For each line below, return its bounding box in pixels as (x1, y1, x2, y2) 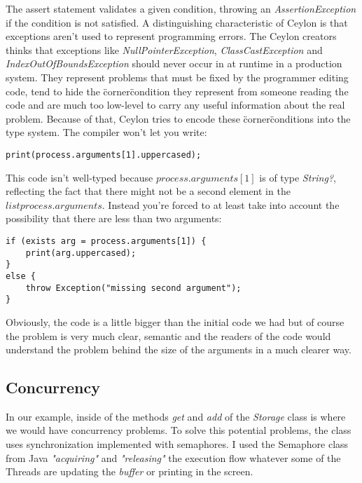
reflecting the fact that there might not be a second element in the (6, 184, 291, 198)
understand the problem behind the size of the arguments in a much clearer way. (6, 342, 351, 357)
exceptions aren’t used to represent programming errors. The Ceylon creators (6, 29, 337, 43)
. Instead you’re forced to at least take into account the (102, 197, 340, 212)
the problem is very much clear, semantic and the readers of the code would (6, 328, 331, 343)
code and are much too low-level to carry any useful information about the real (6, 97, 345, 112)
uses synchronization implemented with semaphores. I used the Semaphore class (6, 437, 349, 451)
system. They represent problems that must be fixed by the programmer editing (6, 69, 349, 84)
